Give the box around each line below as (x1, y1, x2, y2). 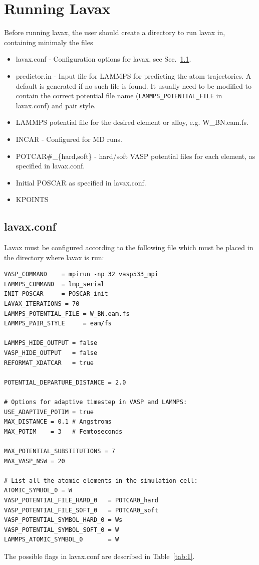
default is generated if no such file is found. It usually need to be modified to (16, 80, 251, 91)
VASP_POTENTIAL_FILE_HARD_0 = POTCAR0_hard (4, 496, 158, 504)
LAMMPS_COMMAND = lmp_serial (4, 280, 105, 288)
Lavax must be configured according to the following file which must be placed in (4, 242, 253, 253)
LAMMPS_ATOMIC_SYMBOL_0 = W (4, 536, 119, 543)
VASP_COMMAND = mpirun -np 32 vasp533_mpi (4, 271, 158, 278)
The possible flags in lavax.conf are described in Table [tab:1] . (4, 550, 195, 561)
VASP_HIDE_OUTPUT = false (4, 349, 98, 357)
